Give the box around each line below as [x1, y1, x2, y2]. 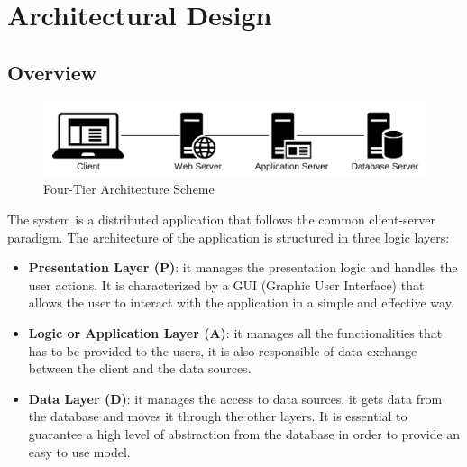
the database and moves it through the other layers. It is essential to [28, 407, 407, 426]
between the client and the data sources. [28, 359, 252, 378]
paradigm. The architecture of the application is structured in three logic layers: [7, 227, 450, 246]
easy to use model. [28, 442, 131, 461]
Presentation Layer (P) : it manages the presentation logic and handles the [28, 258, 458, 277]
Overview [7, 58, 97, 86]
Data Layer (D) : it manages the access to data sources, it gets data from [28, 389, 443, 407]
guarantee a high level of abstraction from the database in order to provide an [28, 424, 461, 443]
